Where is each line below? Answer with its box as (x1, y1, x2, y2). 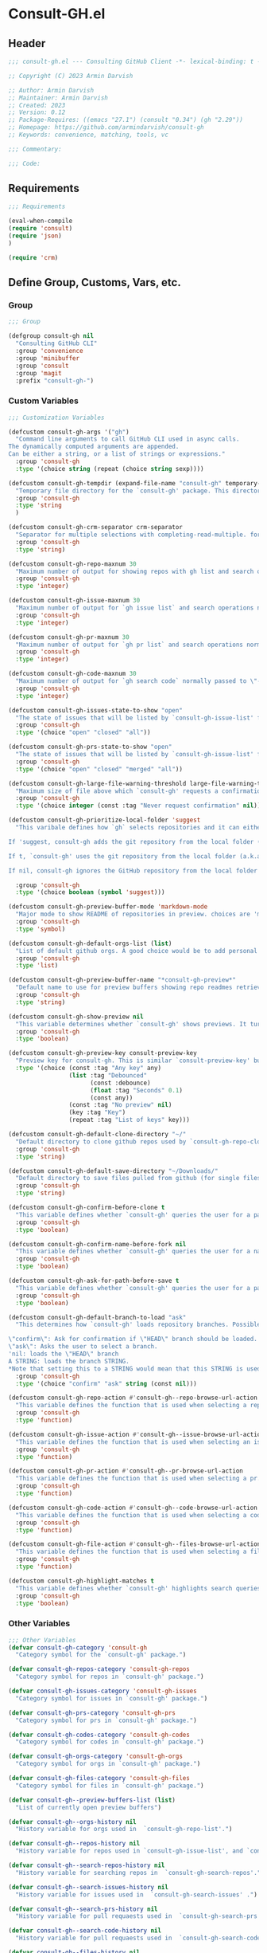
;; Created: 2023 (8, 101, 66, 109)
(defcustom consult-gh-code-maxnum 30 (8, 670, 137, 678)
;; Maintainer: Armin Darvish (8, 93, 109, 102)
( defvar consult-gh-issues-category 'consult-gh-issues (8, 1687, 197, 1696)
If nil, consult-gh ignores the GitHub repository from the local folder (8, 866, 258, 875)
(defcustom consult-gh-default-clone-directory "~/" (8, 1131, 187, 1139)
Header (8, 37, 46, 50)
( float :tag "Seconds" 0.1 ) (90, 1086, 183, 1094)
